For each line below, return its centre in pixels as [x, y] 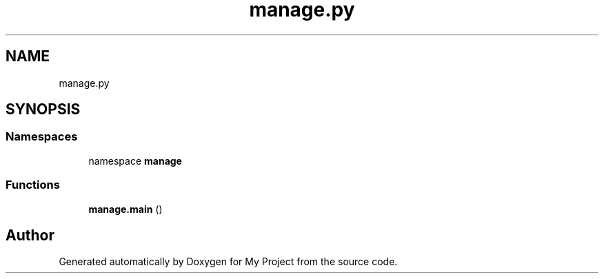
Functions [33, 185]
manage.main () [125, 209]
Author [30, 235]
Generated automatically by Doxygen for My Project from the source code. [228, 262]
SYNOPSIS [43, 110]
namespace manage [135, 161]
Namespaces [42, 137]
